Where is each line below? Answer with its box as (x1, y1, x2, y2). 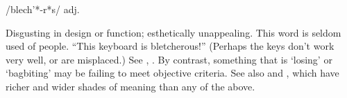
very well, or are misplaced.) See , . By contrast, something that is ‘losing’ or (6, 52, 332, 66)
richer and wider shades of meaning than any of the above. (6, 79, 255, 93)
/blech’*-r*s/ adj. (6, 2, 80, 16)
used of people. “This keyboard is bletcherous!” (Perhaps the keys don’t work (6, 39, 335, 53)
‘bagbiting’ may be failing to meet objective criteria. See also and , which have (6, 66, 339, 80)
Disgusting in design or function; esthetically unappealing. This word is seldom (6, 25, 341, 39)
